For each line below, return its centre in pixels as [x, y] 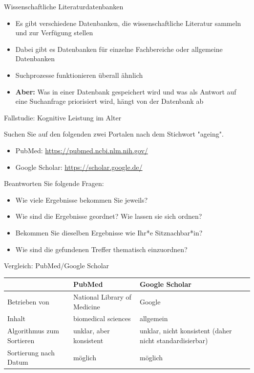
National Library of [102, 297]
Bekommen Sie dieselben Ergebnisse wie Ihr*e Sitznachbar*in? [109, 232]
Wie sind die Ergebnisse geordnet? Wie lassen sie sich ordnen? [109, 216]
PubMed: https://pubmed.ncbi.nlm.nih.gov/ [82, 150]
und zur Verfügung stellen [54, 33]
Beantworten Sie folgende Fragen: [54, 183]
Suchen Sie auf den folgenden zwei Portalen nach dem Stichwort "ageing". [114, 134]
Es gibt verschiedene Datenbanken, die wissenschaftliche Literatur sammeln [128, 23]
